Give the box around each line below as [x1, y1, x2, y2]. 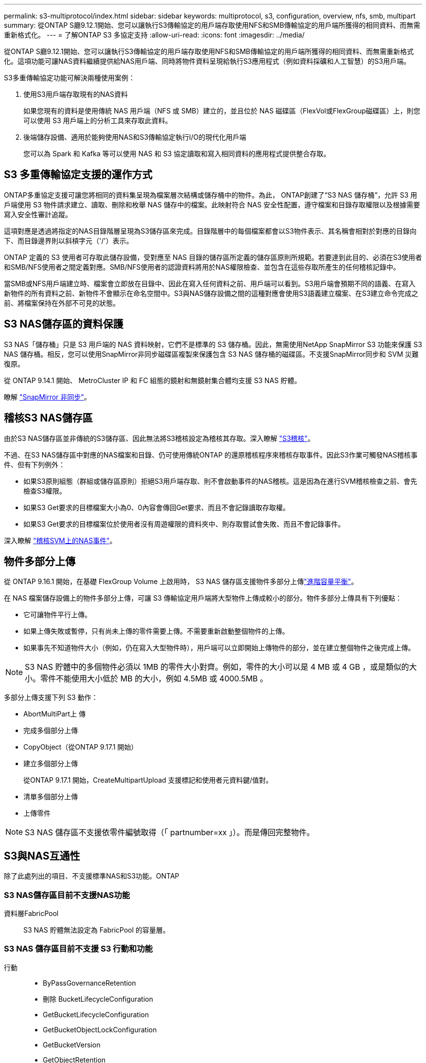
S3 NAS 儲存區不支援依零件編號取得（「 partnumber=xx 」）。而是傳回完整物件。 [25, 827, 315, 838]
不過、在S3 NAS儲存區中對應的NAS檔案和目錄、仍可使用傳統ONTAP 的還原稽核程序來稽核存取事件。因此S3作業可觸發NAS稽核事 [4, 450, 418, 459]
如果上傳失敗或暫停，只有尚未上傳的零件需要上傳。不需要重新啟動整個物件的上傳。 [23, 627, 289, 636]
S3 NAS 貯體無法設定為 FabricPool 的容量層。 [23, 925, 170, 934]
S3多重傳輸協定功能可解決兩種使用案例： [4, 73, 135, 82]
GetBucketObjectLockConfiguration [43, 1025, 157, 1034]
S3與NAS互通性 [4, 849, 80, 862]
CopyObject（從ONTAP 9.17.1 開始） [23, 743, 138, 751]
